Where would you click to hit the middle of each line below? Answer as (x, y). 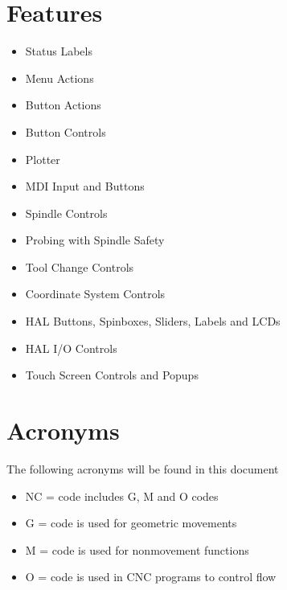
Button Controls (66, 131)
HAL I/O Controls (71, 348)
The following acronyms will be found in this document (143, 468)
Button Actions (63, 105)
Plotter (43, 159)
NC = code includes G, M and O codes (122, 496)
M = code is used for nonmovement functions (137, 549)
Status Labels (59, 51)
